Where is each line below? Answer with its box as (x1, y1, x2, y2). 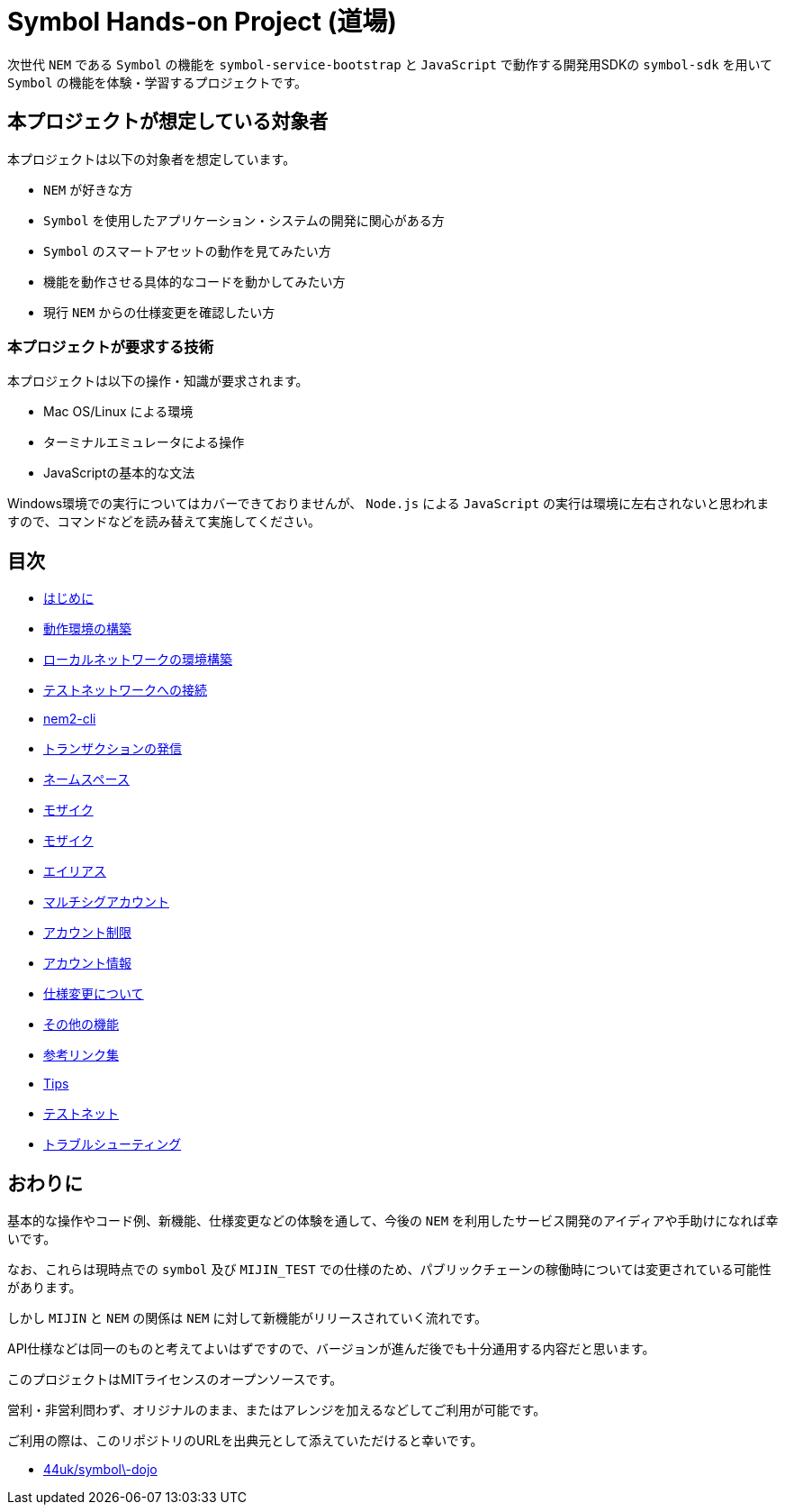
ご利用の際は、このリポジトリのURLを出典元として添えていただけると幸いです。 (7, 1433, 483, 1449)
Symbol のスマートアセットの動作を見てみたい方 (43, 242, 331, 259)
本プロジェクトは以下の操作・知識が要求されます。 (7, 373, 309, 389)
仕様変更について (43, 986, 144, 1002)
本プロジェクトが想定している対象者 (7, 110, 329, 133)
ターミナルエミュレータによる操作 (43, 434, 245, 451)
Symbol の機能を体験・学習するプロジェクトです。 (7, 74, 308, 90)
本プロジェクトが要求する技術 (7, 337, 214, 356)
